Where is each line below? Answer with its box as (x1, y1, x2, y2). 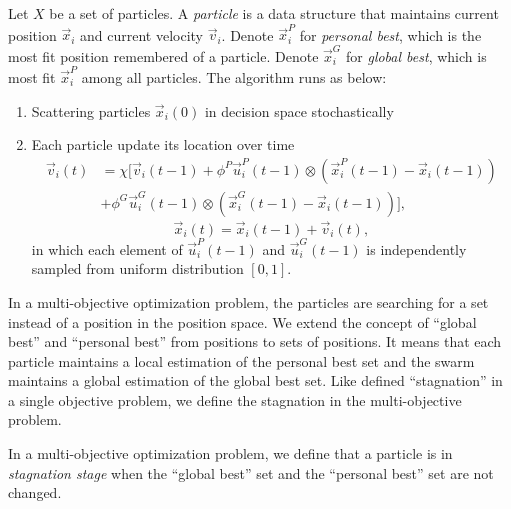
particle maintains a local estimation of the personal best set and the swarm (8, 350, 475, 371)
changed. (8, 482, 62, 503)
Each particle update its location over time (31, 134, 295, 155)
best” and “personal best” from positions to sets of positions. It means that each (8, 331, 502, 352)
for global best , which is (345, 45, 487, 66)
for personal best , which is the (299, 24, 482, 45)
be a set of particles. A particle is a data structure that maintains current (49, 3, 499, 23)
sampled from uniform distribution (31, 258, 244, 279)
